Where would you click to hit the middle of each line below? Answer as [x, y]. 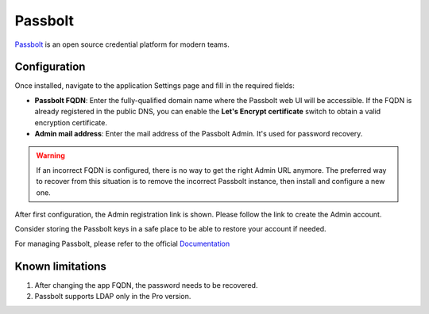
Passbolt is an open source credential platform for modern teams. [122, 44]
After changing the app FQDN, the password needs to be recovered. [146, 285]
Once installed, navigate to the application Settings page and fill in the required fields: [155, 86]
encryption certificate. [71, 122]
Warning [50, 155]
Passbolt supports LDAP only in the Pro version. [113, 297]
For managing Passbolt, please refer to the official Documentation [122, 243]
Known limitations [60, 266]
